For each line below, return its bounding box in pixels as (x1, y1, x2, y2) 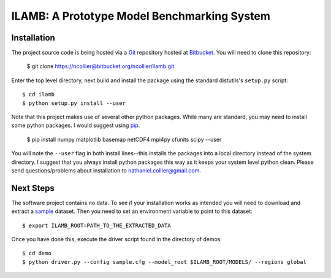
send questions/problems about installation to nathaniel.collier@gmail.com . (11, 166, 202, 174)
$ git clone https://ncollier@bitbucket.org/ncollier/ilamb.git (26, 63, 175, 70)
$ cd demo (22, 250, 51, 257)
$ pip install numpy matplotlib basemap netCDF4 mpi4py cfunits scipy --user (26, 136, 222, 143)
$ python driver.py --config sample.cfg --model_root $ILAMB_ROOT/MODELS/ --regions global (22, 258, 306, 265)
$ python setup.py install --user (22, 99, 126, 107)
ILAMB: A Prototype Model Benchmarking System (11, 9, 271, 23)
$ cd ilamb (22, 91, 55, 98)
